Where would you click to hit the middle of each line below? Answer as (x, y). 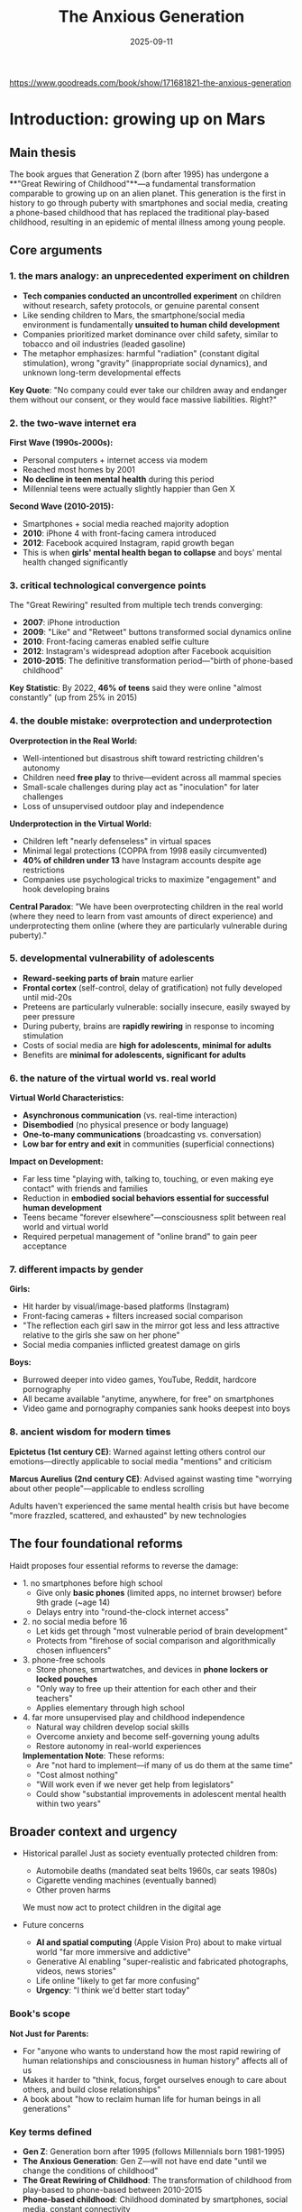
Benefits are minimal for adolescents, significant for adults (134, 1055)
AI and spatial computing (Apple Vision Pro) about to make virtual (159, 1942)
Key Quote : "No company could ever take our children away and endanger (148, 390)
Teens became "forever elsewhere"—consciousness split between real (154, 1217)
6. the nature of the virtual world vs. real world (113, 1078)
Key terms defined (50, 2132)
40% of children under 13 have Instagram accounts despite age (142, 860)
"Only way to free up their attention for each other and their (146, 1688)
